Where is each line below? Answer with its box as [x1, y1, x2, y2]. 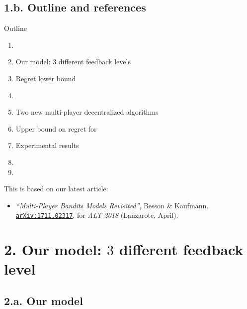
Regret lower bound [15, 73, 76, 83]
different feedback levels [58, 56, 131, 67]
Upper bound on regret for [15, 123, 97, 134]
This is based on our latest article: [4, 183, 108, 194]
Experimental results [15, 140, 79, 151]
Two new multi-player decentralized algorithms [15, 107, 159, 117]
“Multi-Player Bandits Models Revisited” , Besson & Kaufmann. [15, 200, 209, 210]
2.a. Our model [4, 293, 83, 308]
